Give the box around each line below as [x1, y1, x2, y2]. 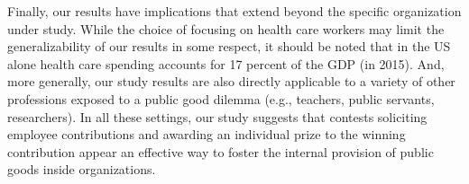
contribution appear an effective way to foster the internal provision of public [7, 142, 434, 161]
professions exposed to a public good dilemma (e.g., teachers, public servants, [7, 89, 435, 108]
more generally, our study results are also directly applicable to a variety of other [7, 72, 455, 91]
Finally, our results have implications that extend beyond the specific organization [7, 2, 462, 20]
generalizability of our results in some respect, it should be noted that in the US [7, 37, 451, 56]
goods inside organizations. [7, 160, 156, 179]
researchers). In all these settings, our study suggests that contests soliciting [7, 107, 428, 126]
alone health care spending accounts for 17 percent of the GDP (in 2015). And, [7, 54, 445, 73]
